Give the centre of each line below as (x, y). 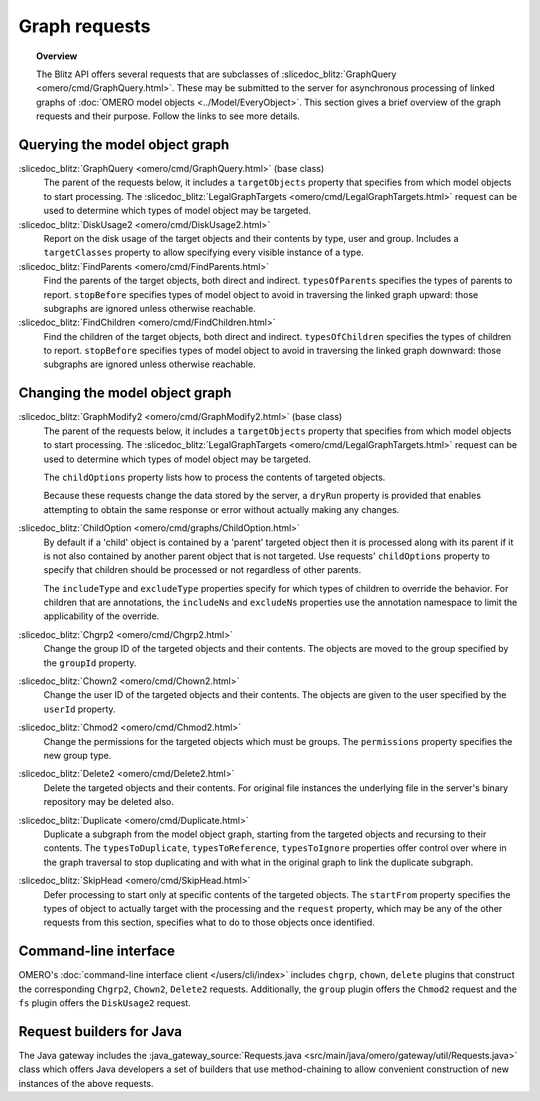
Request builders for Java (100, 1031)
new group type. (77, 755)
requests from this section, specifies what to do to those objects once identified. (209, 922)
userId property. (79, 709)
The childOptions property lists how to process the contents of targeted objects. (214, 477)
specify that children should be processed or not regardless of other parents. (202, 570)
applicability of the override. (101, 616)
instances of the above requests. (86, 1083)
